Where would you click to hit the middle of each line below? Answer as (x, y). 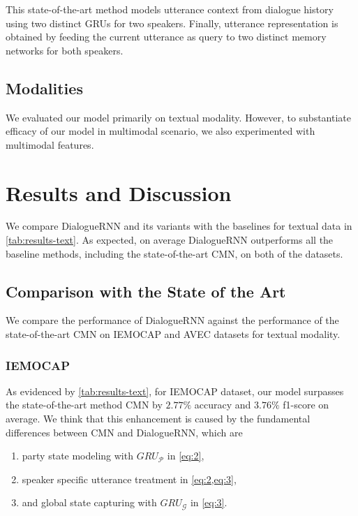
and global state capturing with (89, 502)
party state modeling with (77, 456)
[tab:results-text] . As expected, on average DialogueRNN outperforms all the (170, 240)
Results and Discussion (119, 192)
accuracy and (223, 405)
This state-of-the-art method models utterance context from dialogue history (170, 9)
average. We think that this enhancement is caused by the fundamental (158, 419)
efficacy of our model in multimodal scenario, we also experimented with (161, 131)
